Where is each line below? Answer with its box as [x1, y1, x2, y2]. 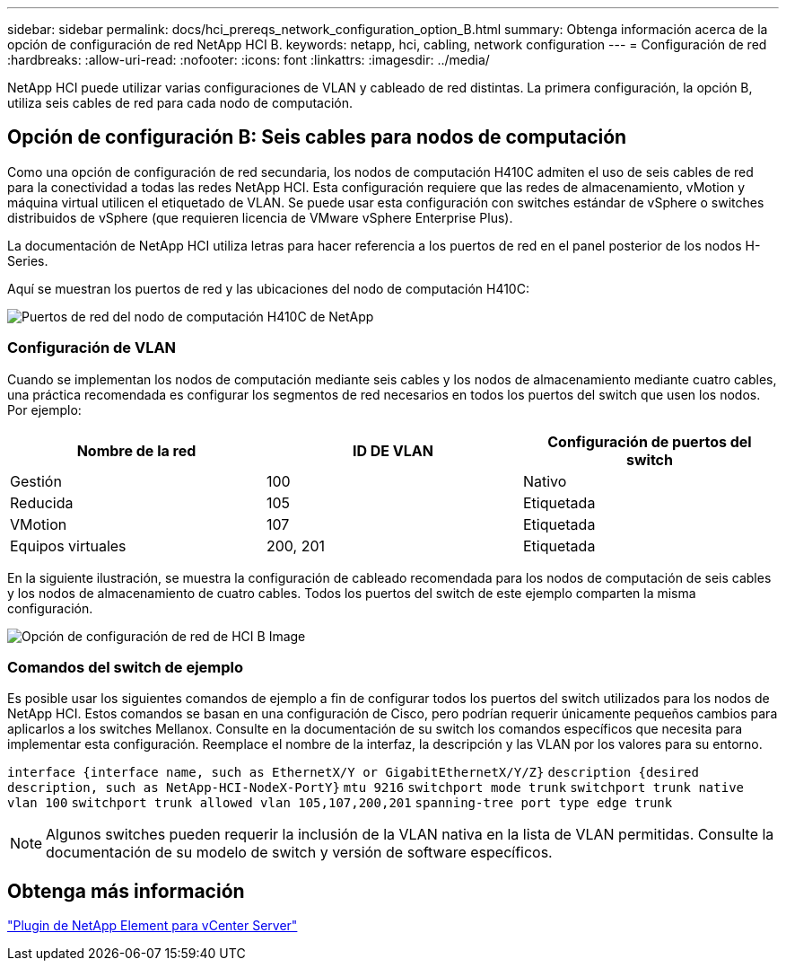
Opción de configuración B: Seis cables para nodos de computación [7, 126, 627, 149]
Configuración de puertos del [547, 432, 752, 451]
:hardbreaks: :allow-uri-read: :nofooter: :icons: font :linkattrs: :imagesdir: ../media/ [7, 52, 490, 67]
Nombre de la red [76, 441, 196, 460]
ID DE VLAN [352, 441, 433, 460]
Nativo [522, 471, 567, 490]
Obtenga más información [7, 879, 245, 902]
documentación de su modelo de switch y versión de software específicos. [46, 843, 553, 862]
